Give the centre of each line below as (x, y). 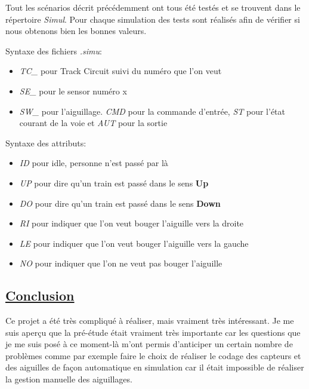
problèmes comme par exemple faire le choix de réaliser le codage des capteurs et (153, 355)
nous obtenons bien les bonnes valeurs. (76, 31)
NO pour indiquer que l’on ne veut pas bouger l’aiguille (121, 263)
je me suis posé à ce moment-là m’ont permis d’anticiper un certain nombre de (149, 344)
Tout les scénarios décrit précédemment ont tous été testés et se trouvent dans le (153, 7)
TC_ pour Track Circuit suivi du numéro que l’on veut (120, 71)
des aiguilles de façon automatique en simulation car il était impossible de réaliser (155, 367)
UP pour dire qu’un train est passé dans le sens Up (114, 183)
